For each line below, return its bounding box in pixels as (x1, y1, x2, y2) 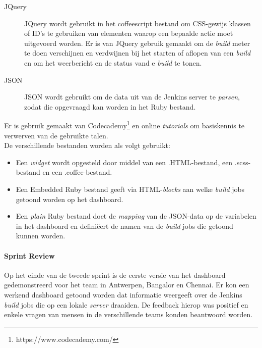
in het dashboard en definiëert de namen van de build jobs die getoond (16, 220, 233, 231)
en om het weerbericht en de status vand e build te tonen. (24, 57, 202, 68)
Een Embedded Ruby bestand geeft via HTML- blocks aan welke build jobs (16, 183, 244, 194)
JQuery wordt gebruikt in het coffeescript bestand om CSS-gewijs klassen (24, 18, 251, 28)
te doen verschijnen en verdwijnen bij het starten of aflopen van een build (24, 47, 251, 58)
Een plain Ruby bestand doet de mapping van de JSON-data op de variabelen (16, 211, 256, 221)
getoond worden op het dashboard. (16, 193, 123, 204)
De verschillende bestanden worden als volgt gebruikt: (4, 140, 170, 151)
